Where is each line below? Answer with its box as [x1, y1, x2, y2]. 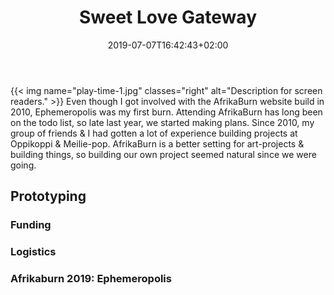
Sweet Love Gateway [78, 6, 257, 29]
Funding [10, 218, 52, 232]
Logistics [10, 245, 57, 259]
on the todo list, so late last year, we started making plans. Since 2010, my [10, 116, 315, 128]
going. [10, 159, 37, 171]
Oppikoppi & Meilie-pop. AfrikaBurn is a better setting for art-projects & [10, 137, 305, 150]
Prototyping [10, 188, 87, 205]
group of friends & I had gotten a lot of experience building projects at [10, 127, 298, 139]
